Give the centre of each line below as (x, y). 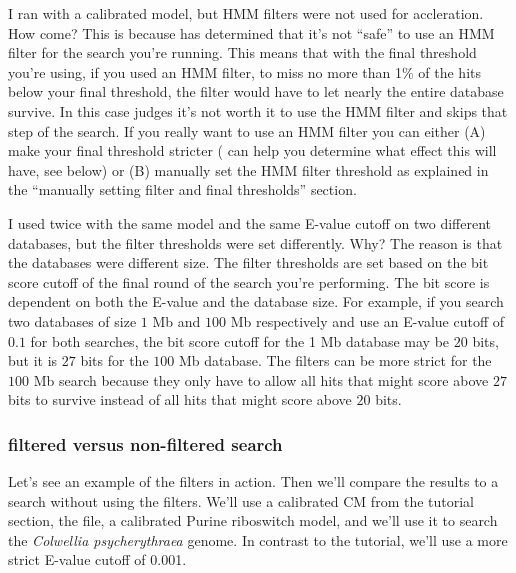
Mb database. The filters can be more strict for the (335, 360)
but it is (33, 360)
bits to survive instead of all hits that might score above (180, 399)
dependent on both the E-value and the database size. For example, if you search (256, 301)
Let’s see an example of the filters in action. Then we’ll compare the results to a (253, 481)
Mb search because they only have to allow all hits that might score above (261, 379)
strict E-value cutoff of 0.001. (97, 559)
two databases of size (72, 320)
